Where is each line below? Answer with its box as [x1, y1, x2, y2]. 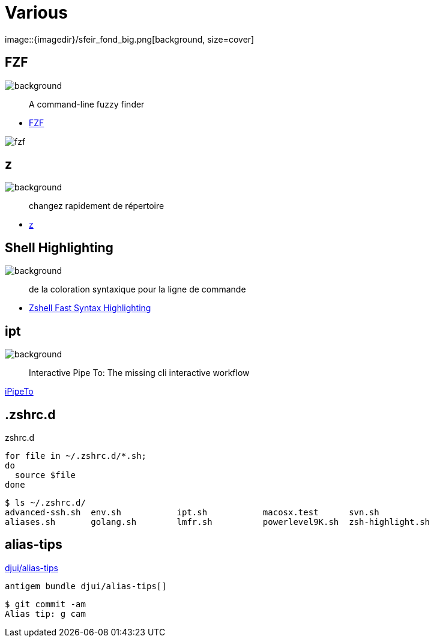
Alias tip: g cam [5, 608, 86, 619]
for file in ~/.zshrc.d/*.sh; [5, 450, 147, 461]
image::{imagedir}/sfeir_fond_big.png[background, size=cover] [5, 34, 255, 44]
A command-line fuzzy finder [29, 98, 145, 109]
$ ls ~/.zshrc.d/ [5, 497, 86, 507]
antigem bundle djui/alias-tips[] [5, 581, 167, 591]
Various [5, 2, 68, 23]
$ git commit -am [5, 599, 86, 609]
